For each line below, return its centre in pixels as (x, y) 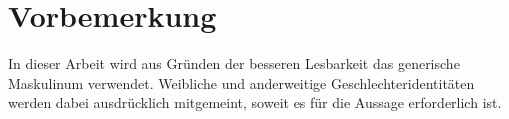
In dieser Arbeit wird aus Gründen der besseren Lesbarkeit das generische (234, 63)
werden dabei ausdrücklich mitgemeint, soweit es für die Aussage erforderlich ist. (255, 102)
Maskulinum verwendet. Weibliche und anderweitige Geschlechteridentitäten (241, 82)
